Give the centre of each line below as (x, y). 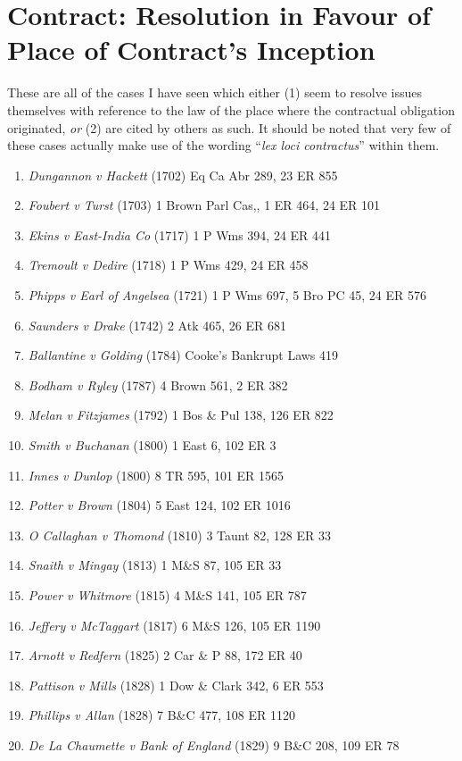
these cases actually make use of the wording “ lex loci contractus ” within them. (223, 145)
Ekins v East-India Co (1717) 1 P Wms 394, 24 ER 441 (180, 234)
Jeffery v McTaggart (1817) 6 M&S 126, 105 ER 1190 (174, 625)
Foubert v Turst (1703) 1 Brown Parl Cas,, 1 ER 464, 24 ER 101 (204, 205)
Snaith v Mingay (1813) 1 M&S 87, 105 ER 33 (155, 565)
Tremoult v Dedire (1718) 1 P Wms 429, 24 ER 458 (168, 265)
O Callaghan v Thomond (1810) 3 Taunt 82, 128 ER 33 (179, 535)
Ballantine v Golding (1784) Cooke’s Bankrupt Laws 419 (183, 355)
